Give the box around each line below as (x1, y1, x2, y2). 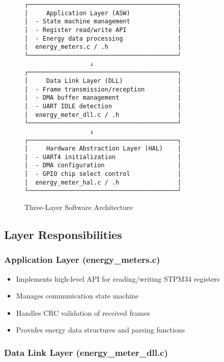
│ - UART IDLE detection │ (24, 102, 181, 110)
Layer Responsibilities (4, 227, 122, 243)
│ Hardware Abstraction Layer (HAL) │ (24, 145, 181, 153)
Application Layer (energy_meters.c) (4, 253, 160, 266)
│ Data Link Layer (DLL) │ (24, 77, 181, 84)
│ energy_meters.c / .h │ (24, 43, 181, 51)
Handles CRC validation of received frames (16, 307, 150, 318)
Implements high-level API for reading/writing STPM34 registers (16, 273, 220, 284)
